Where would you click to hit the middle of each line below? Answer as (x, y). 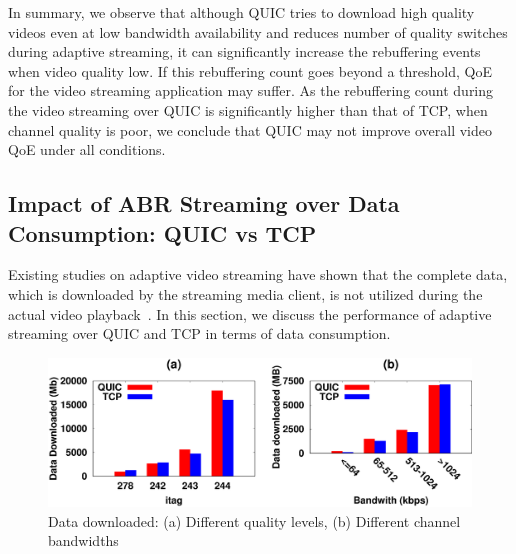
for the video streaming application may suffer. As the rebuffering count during (251, 90)
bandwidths (83, 540)
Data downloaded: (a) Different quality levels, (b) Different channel (254, 520)
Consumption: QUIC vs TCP (162, 232)
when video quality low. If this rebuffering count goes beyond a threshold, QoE (250, 70)
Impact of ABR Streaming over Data (204, 203)
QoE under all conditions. (87, 149)
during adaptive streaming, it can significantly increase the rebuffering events (244, 51)
